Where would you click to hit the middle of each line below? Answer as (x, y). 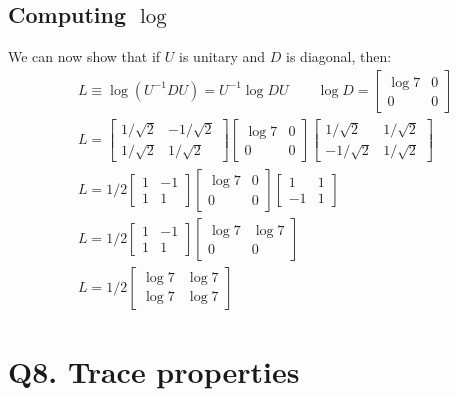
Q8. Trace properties (154, 370)
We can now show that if (84, 56)
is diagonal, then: (339, 56)
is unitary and (222, 56)
